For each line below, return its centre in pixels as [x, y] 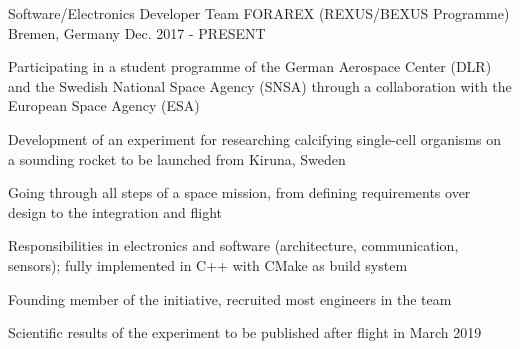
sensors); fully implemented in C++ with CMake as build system [208, 264]
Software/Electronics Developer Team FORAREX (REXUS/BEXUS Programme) [259, 13]
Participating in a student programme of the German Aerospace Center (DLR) [250, 66]
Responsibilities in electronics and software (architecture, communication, [233, 245]
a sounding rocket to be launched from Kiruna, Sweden [177, 158]
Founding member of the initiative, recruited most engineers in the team [230, 298]
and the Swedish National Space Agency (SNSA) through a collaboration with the [260, 85]
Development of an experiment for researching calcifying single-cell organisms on [255, 138]
